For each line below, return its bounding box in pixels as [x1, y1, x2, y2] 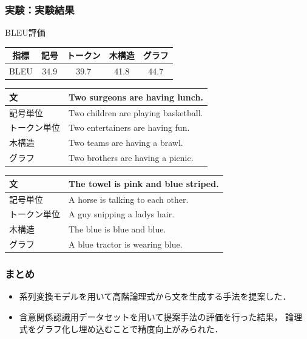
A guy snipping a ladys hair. [69, 208, 175, 220]
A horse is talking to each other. [69, 193, 189, 205]
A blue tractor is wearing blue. [69, 238, 183, 251]
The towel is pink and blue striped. [69, 177, 219, 189]
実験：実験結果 [5, 2, 75, 17]
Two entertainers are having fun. [69, 121, 190, 134]
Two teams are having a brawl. [69, 136, 183, 149]
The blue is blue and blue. [69, 223, 166, 235]
